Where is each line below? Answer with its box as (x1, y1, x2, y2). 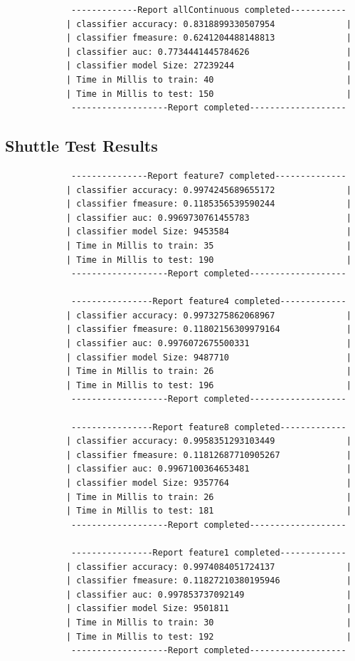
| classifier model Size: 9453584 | (65, 227, 351, 237)
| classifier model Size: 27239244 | (65, 61, 351, 71)
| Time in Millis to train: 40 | (65, 74, 351, 85)
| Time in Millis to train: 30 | (65, 617, 351, 628)
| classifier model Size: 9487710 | (65, 352, 351, 363)
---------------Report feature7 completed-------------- (71, 170, 346, 181)
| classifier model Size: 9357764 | (65, 478, 351, 489)
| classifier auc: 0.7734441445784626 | (65, 46, 351, 57)
